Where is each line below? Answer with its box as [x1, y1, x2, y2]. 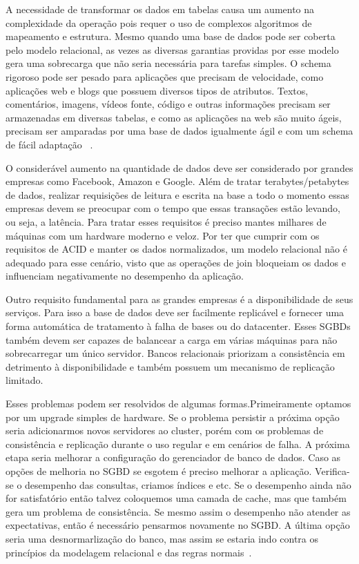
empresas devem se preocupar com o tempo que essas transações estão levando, [6, 201, 340, 215]
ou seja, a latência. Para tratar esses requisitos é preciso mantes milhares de [6, 214, 327, 228]
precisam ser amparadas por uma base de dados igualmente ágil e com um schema [6, 124, 353, 138]
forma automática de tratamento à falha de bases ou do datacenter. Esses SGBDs [6, 319, 351, 333]
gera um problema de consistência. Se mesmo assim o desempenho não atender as [6, 504, 351, 518]
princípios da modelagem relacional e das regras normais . [6, 545, 252, 559]
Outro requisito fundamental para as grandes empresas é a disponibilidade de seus [6, 291, 353, 306]
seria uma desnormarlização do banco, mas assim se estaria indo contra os [6, 531, 319, 545]
